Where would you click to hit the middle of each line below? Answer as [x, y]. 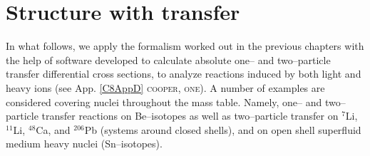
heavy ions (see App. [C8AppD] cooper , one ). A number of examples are [165, 87]
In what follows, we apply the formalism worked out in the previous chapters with [185, 46]
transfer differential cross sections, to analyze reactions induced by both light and [184, 74]
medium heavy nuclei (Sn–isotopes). [84, 144]
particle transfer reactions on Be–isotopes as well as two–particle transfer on [172, 116]
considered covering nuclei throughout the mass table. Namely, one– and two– [176, 102]
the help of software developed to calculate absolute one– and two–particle [168, 59]
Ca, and [53, 129]
